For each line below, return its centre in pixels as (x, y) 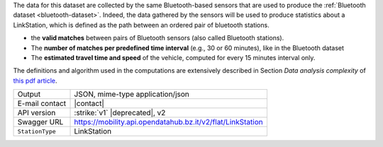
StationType (37, 131)
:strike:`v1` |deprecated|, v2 (120, 113)
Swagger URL (40, 122)
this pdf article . (35, 81)
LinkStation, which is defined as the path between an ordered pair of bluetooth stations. (141, 25)
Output (29, 94)
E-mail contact (42, 104)
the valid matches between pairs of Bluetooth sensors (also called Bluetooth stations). (157, 38)
